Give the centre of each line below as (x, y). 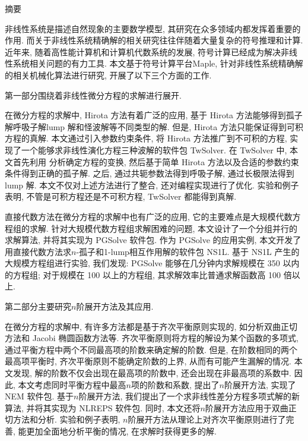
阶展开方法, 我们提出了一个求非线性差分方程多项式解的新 (189, 396)
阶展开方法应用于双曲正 (251, 407)
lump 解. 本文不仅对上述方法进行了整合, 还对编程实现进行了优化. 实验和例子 (152, 185)
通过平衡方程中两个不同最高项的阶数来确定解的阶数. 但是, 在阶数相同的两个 (151, 349)
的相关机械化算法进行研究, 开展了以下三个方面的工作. (108, 75)
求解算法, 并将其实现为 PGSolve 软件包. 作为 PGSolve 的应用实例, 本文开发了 (153, 240)
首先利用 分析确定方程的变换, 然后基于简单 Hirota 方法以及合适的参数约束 (156, 161)
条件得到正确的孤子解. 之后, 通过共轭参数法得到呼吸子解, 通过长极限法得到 (150, 173)
